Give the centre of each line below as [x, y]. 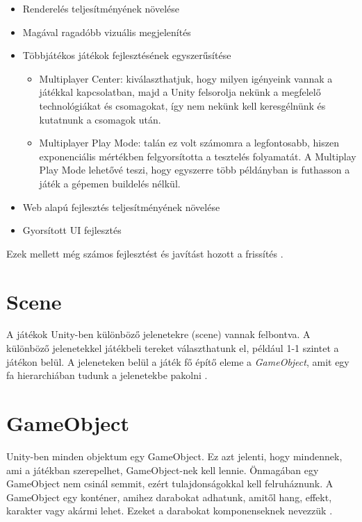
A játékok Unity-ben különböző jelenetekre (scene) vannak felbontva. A [158, 334]
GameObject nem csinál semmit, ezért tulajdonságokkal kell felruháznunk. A [170, 483]
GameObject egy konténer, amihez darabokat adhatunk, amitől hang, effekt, [169, 497]
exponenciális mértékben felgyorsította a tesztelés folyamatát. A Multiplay [198, 156]
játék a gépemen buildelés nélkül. [110, 183]
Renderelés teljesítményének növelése [101, 8]
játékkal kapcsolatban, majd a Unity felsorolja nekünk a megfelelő [180, 92]
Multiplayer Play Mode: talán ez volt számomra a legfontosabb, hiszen [189, 143]
